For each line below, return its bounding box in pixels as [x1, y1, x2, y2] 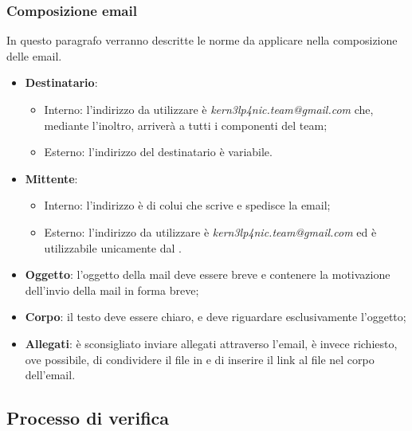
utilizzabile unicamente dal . [44, 239, 182, 256]
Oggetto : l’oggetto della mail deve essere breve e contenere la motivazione [25, 266, 390, 283]
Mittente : [25, 170, 78, 186]
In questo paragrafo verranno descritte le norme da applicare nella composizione [6, 32, 398, 49]
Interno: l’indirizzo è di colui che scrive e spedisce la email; [44, 197, 331, 214]
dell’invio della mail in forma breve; [25, 281, 199, 298]
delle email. [6, 47, 62, 64]
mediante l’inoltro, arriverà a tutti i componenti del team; [44, 116, 328, 133]
